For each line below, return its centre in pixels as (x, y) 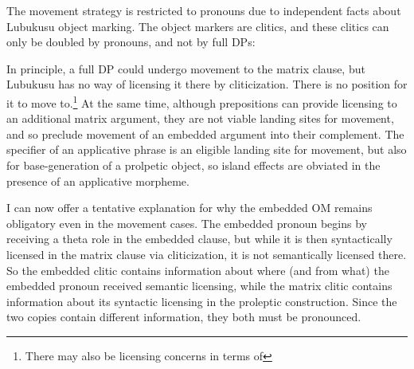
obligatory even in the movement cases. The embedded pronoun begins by (187, 223)
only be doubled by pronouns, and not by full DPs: (131, 42)
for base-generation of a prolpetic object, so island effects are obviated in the (193, 165)
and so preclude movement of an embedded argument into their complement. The (205, 133)
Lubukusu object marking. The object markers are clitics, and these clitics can (198, 26)
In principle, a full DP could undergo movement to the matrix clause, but (186, 68)
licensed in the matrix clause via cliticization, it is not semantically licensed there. (207, 254)
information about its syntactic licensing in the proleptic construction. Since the (202, 301)
